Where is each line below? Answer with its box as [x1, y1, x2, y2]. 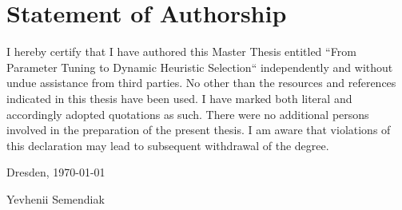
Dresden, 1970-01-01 [6, 164, 105, 180]
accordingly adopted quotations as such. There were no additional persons [6, 105, 369, 122]
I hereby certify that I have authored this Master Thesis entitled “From [6, 43, 356, 60]
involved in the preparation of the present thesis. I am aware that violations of [6, 121, 391, 138]
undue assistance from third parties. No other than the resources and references [6, 74, 396, 91]
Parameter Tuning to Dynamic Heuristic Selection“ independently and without [6, 58, 393, 75]
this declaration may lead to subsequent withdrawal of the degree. [6, 137, 329, 153]
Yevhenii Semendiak [6, 190, 105, 207]
